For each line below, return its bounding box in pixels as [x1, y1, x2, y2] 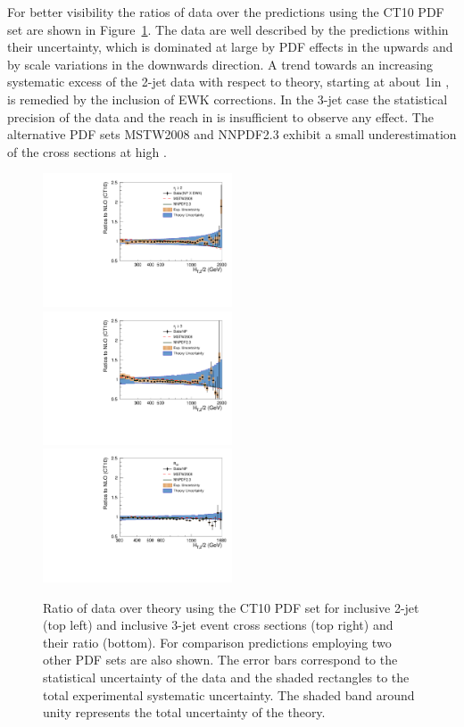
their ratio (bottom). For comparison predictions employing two [43, 632, 392, 651]
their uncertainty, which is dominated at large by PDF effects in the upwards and [7, 37, 453, 56]
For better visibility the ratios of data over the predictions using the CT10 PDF [7, 3, 444, 21]
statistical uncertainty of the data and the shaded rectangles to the [43, 667, 410, 686]
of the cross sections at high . [7, 142, 167, 161]
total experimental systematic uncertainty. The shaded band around [43, 685, 415, 704]
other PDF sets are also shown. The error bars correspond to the [43, 650, 398, 669]
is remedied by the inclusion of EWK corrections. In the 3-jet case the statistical [7, 89, 448, 108]
